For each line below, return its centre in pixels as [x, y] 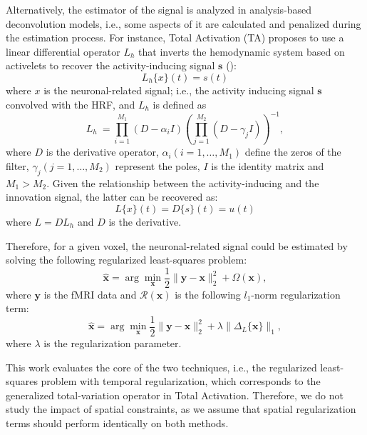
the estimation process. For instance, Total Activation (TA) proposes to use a [175, 37]
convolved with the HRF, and [71, 104]
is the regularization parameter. [113, 343]
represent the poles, [157, 165]
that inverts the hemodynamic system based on [242, 51]
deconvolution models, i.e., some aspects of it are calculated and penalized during [183, 23]
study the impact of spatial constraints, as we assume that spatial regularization [181, 409]
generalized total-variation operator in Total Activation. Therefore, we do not [175, 395]
